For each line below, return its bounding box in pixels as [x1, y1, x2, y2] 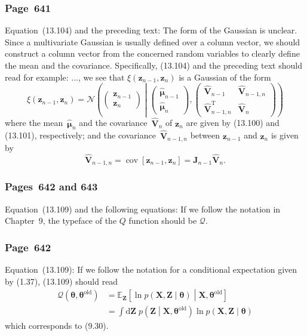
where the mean [5, 116, 63, 129]
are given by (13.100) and [186, 116, 280, 129]
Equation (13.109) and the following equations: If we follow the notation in [5, 202, 281, 215]
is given [271, 129, 299, 141]
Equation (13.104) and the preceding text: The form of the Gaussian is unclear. [5, 24, 297, 36]
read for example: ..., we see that [5, 70, 125, 83]
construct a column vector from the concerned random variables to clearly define [5, 47, 300, 60]
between [190, 129, 220, 141]
